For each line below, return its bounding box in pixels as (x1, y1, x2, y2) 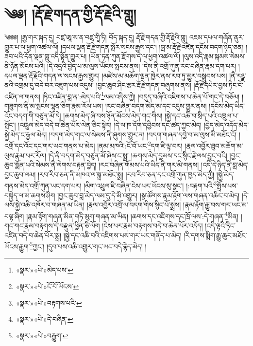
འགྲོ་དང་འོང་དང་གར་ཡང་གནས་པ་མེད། (4, 140, 95, 150)
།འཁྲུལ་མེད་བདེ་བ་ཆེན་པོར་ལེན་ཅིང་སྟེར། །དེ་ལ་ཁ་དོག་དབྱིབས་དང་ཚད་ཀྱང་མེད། (18, 120, 202, 130)
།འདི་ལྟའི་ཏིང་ (205, 220, 236, 231)
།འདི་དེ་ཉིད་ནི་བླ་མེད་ (201, 160, 249, 170)
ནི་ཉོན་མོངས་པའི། (4, 60, 45, 71)
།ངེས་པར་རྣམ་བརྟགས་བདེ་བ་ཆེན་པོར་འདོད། (102, 220, 203, 231)
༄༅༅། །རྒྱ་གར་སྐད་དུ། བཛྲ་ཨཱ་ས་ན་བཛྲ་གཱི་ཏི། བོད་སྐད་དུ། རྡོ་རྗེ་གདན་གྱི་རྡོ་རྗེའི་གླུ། (4, 32, 187, 42)
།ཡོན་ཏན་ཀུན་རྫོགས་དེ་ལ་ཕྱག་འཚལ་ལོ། (89, 51, 181, 61)
